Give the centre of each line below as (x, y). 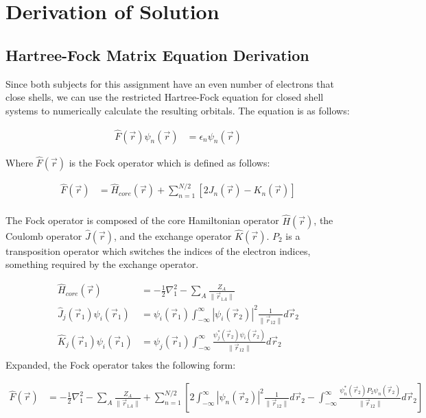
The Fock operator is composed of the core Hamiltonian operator (142, 220)
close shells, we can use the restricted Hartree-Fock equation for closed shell (165, 97)
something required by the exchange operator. (102, 264)
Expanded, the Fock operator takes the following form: (121, 364)
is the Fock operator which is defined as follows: (169, 162)
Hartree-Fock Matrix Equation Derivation (157, 54)
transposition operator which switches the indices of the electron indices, (158, 250)
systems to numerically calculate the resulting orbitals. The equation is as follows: (178, 110)
